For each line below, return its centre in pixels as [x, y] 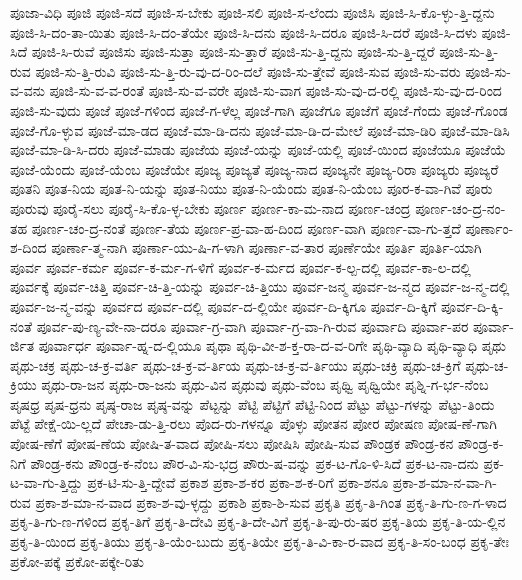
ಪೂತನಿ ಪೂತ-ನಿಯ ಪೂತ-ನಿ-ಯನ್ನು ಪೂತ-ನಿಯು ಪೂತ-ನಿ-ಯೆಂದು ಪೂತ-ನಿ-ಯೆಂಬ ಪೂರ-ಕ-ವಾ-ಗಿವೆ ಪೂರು [251, 188]
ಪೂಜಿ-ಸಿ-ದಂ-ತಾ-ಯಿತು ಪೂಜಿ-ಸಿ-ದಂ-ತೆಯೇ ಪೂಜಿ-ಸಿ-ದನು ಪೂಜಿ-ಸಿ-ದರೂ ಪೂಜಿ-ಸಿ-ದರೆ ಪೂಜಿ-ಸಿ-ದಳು [243, 31]
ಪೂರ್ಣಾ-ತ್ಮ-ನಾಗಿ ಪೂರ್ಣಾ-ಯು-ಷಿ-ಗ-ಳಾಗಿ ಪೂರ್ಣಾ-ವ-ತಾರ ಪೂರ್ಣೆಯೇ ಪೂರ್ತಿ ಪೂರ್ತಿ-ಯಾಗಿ [266, 247]
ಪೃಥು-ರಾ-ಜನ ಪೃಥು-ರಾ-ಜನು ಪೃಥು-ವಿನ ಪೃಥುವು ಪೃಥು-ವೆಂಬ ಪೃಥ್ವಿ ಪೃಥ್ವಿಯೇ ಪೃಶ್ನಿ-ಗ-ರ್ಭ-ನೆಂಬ [265, 384]
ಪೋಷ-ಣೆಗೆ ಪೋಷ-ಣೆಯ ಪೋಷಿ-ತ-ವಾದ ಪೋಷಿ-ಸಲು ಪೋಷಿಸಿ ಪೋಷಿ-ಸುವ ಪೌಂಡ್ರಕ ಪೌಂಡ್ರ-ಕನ [232, 443]
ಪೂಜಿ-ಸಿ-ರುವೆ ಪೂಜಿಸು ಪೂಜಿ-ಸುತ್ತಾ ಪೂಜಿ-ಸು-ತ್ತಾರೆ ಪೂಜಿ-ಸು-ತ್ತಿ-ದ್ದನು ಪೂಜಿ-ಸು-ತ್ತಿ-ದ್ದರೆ [233, 51]
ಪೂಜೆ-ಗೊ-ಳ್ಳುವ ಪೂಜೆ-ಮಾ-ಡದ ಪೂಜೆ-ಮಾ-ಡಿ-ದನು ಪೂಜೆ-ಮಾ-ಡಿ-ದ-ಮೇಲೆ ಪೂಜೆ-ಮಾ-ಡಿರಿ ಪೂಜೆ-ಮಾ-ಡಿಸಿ [260, 129]
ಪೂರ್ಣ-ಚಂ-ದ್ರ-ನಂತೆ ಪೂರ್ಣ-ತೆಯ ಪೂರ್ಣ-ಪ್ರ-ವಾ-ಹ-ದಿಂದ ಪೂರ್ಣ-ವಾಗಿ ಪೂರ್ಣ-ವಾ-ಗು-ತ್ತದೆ [246, 227]
